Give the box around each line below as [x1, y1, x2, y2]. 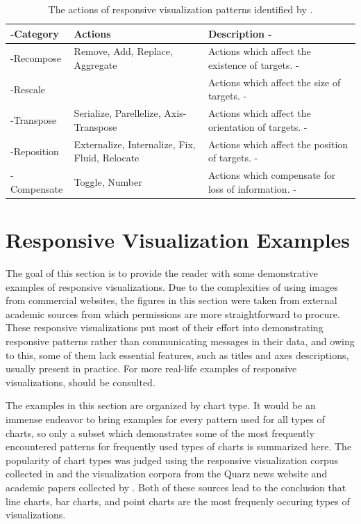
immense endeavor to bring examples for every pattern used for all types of [6, 411, 325, 426]
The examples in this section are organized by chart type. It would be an [6, 398, 316, 413]
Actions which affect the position [208, 136, 349, 151]
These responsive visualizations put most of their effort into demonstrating [6, 320, 324, 335]
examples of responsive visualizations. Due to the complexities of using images [6, 279, 338, 294]
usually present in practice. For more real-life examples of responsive [6, 361, 297, 376]
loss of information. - [208, 181, 296, 196]
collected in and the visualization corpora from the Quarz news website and [6, 466, 328, 481]
